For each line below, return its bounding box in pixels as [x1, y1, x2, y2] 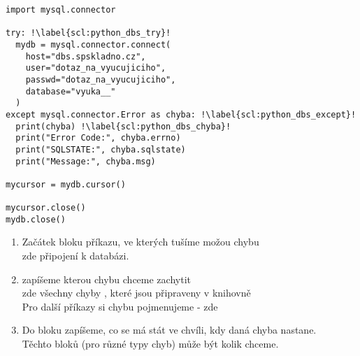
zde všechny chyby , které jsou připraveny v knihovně [22, 285, 251, 300]
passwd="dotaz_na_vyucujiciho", [25, 74, 176, 85]
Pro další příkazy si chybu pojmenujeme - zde [22, 299, 218, 313]
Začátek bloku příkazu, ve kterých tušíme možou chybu [22, 234, 259, 249]
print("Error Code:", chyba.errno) [15, 133, 181, 143]
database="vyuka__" [25, 86, 116, 97]
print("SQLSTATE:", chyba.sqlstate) [15, 144, 186, 155]
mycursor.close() [6, 203, 86, 213]
